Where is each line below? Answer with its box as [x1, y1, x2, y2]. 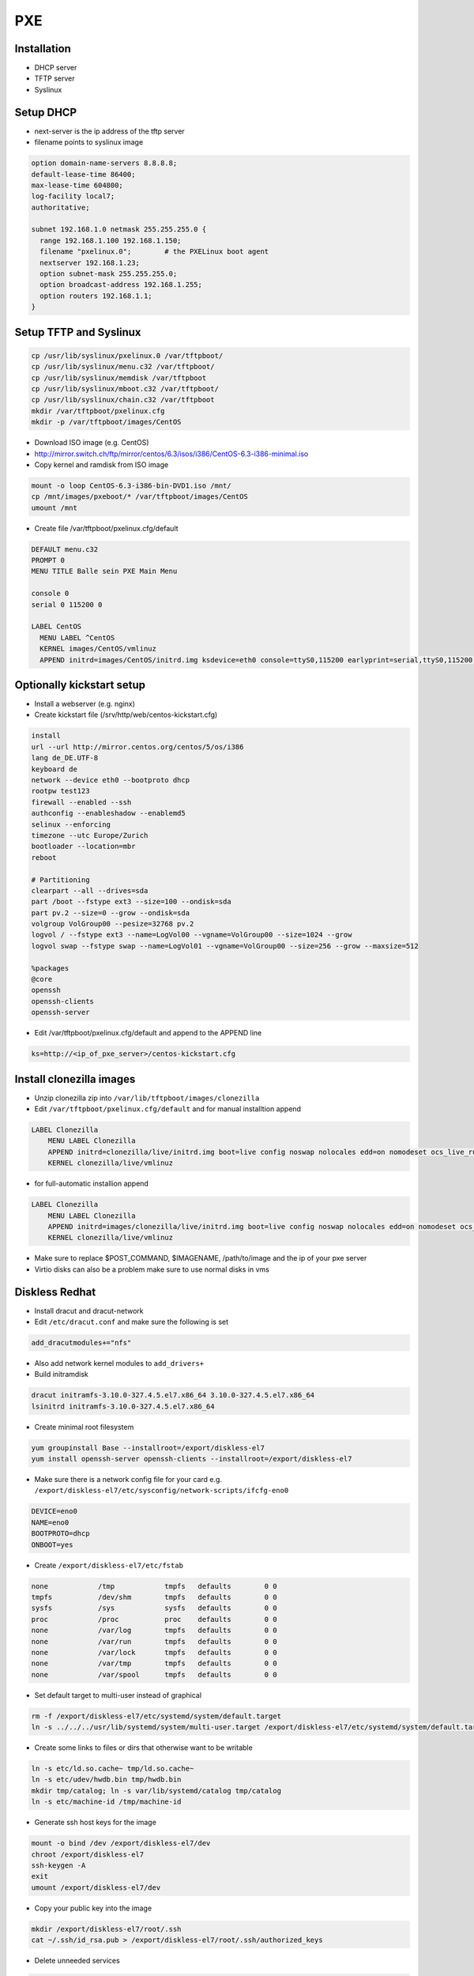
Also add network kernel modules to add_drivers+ [34, 1358, 205, 1367]
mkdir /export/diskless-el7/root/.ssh [31, 1925, 182, 1933]
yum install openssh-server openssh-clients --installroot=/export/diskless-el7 [31, 1454, 352, 1464]
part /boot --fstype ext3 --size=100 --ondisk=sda [31, 897, 232, 907]
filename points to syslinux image [34, 138, 144, 147]
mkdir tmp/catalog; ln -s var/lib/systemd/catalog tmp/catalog [31, 1786, 282, 1795]
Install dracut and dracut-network [34, 1306, 144, 1315]
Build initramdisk [34, 1370, 88, 1379]
